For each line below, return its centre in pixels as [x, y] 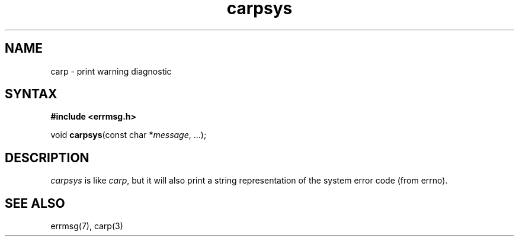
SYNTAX [31, 94]
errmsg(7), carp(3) [87, 226]
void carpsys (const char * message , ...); [129, 135]
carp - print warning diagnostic [111, 71]
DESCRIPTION [47, 158]
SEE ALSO [35, 203]
